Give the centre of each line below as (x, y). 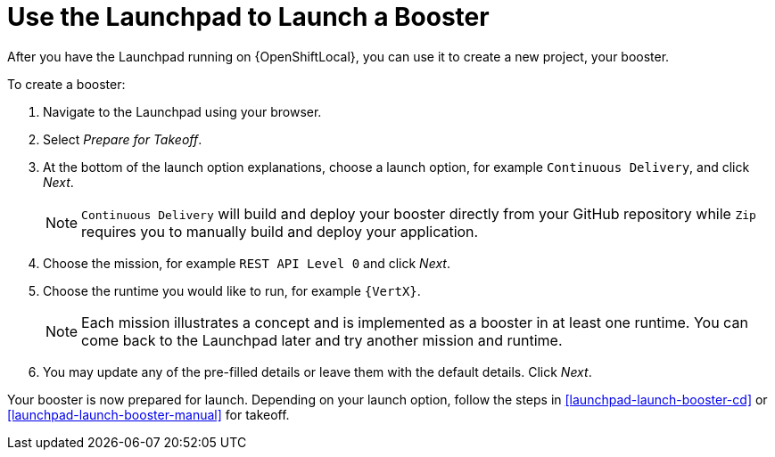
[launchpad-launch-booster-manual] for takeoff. (148, 414)
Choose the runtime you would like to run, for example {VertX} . (232, 290)
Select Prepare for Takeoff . (123, 139)
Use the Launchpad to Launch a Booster (248, 17)
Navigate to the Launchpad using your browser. (182, 111)
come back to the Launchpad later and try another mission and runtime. (322, 340)
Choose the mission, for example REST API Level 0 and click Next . (247, 263)
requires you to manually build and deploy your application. (280, 231)
